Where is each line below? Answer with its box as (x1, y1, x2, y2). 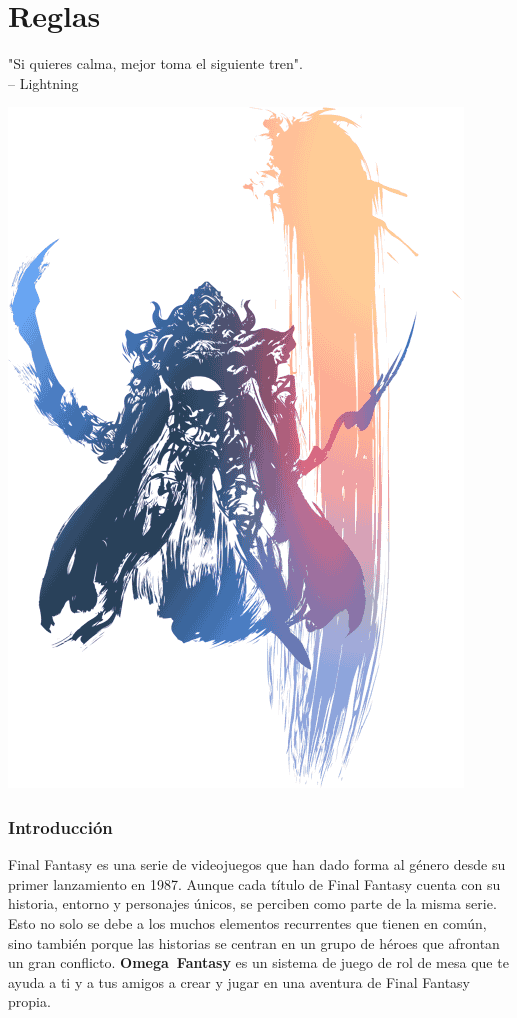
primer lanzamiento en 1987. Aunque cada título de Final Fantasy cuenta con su (8, 873, 501, 894)
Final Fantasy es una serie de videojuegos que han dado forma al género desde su (8, 854, 506, 875)
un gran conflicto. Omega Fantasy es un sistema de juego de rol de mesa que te (8, 952, 509, 973)
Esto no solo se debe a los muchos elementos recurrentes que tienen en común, (8, 912, 487, 933)
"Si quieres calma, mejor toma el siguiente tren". (8, 53, 303, 74)
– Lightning (8, 72, 79, 93)
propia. (8, 991, 51, 1012)
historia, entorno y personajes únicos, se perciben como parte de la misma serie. (8, 893, 497, 914)
